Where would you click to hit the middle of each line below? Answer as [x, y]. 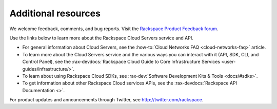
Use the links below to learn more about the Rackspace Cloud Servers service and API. [101, 38]
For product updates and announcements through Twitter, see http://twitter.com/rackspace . [106, 100]
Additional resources [55, 13]
